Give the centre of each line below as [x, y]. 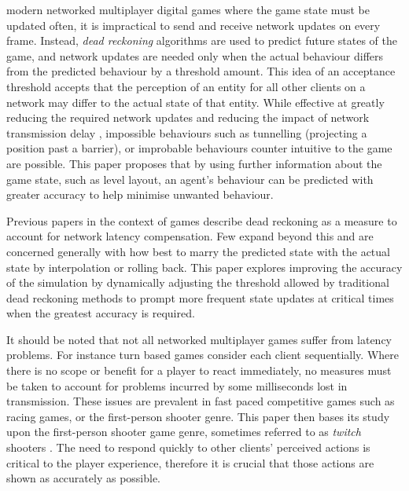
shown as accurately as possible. [84, 478]
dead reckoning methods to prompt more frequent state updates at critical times [200, 297]
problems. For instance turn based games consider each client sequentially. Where [203, 355]
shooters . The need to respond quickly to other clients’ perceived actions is [188, 447]
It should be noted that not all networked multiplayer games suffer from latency [199, 339]
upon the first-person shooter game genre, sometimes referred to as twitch [184, 432]
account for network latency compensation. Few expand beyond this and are [190, 236]
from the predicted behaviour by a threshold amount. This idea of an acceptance [201, 71]
